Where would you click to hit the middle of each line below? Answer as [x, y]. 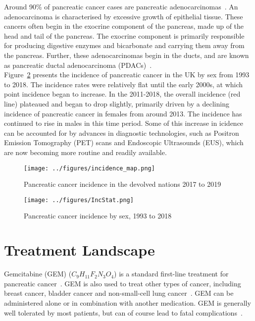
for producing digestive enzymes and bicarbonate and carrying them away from [124, 45]
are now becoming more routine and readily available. [85, 152]
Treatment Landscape [79, 250]
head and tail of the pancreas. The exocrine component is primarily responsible [124, 35]
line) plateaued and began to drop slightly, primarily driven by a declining [117, 103]
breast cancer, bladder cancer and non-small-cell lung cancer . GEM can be [119, 293]
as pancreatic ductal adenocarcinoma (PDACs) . [78, 65]
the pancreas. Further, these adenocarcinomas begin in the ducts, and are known [127, 55]
